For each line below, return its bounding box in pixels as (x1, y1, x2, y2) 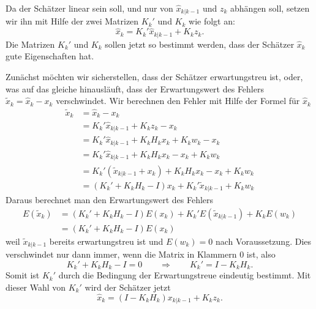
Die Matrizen (6, 37, 55, 50)
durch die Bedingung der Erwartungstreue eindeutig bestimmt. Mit (58, 269, 311, 281)
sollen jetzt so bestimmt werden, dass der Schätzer (105, 37, 295, 50)
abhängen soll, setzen (230, 2, 310, 14)
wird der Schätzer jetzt (85, 280, 171, 293)
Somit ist (6, 269, 40, 281)
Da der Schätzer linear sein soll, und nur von (6, 2, 173, 14)
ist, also (246, 248, 276, 261)
